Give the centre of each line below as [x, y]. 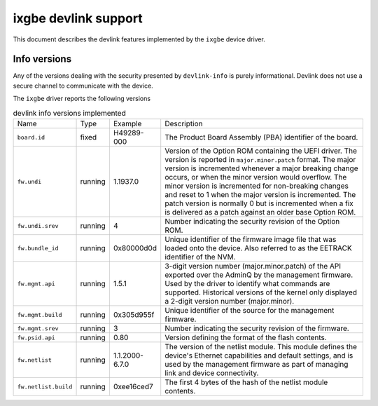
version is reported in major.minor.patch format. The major [260, 160]
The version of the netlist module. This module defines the [261, 347]
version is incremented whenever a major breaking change [261, 168]
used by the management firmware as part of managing [257, 364]
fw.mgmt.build [40, 314]
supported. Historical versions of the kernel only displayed [261, 292]
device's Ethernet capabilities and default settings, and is [259, 356]
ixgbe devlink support [78, 18]
